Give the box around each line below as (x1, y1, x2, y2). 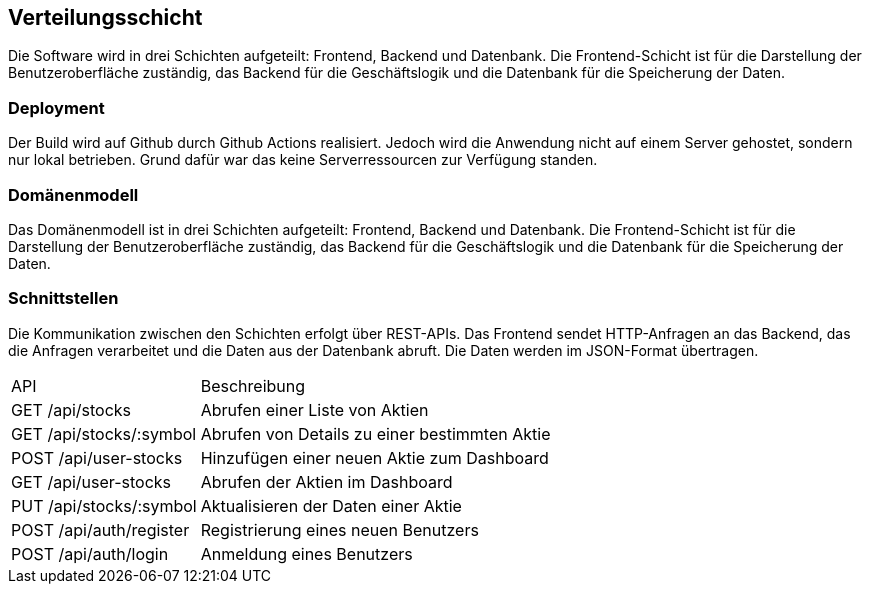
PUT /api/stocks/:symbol (11, 495, 197, 516)
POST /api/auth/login (11, 543, 169, 564)
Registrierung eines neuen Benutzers (200, 519, 479, 540)
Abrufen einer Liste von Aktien (200, 399, 429, 420)
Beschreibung (200, 375, 306, 396)
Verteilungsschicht (8, 5, 203, 30)
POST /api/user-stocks (11, 447, 183, 468)
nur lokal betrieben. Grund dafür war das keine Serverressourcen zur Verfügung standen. (8, 151, 598, 169)
